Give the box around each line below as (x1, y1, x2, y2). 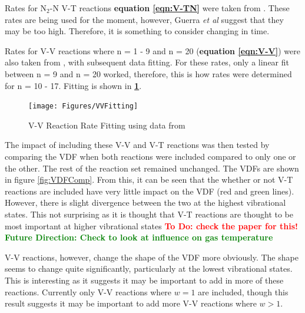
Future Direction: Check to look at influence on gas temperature (5, 231, 273, 243)
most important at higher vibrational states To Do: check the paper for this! (5, 219, 298, 232)
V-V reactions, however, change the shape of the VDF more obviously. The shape (5, 251, 299, 263)
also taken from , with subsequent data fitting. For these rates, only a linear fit (5, 56, 289, 68)
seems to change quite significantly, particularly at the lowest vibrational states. (5, 262, 293, 275)
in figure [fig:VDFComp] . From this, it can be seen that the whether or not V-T (5, 173, 293, 186)
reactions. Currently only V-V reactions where (5, 285, 172, 298)
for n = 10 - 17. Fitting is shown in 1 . (5, 79, 142, 91)
